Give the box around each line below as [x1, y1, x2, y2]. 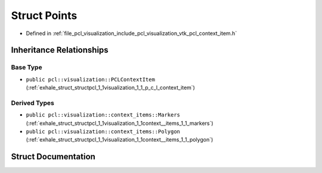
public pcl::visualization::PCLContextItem [26, 76, 155, 83]
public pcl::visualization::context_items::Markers [26, 112, 181, 118]
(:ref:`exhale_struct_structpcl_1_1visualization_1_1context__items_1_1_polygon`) [26, 136, 213, 143]
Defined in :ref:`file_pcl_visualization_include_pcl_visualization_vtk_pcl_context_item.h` [26, 30, 237, 37]
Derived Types [11, 99, 55, 107]
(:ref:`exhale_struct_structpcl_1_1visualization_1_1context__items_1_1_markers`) [26, 119, 214, 127]
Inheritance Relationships [11, 45, 109, 55]
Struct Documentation [11, 152, 95, 162]
